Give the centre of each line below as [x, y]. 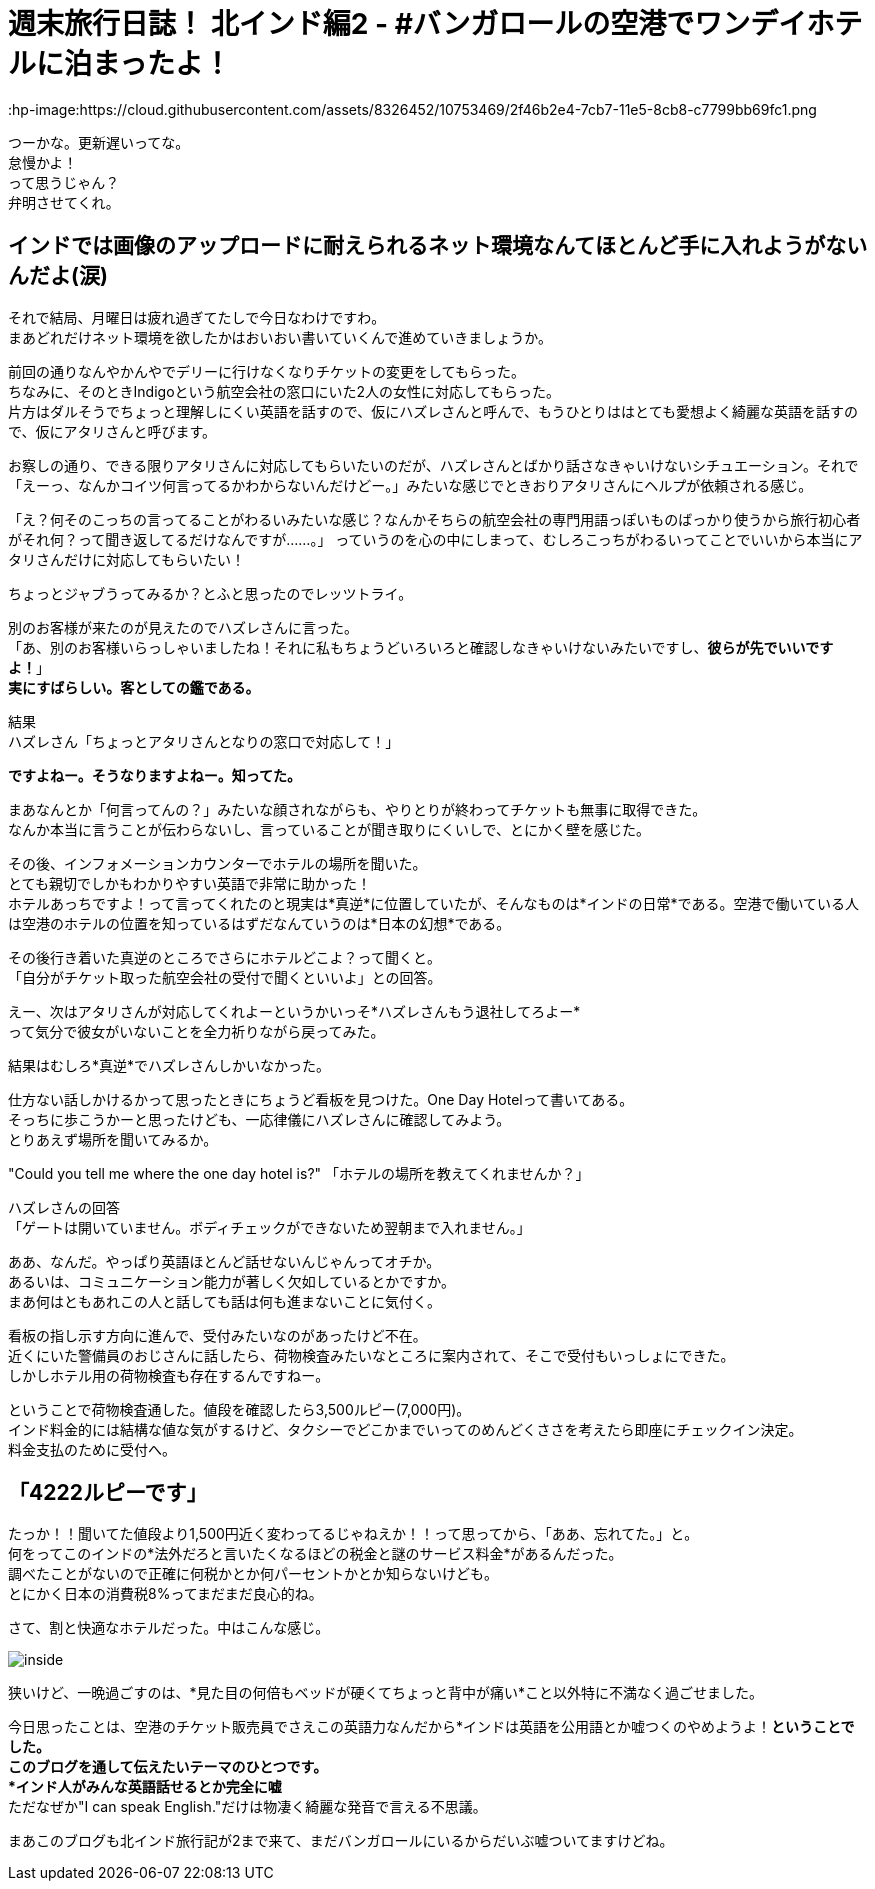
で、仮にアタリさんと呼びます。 [112, 431]
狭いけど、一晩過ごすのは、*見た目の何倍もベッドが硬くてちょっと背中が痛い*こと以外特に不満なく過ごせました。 [386, 1693]
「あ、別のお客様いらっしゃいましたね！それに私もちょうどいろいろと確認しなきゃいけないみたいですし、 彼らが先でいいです [421, 647]
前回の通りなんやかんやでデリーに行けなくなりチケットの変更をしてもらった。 [266, 371]
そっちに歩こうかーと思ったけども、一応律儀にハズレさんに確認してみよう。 [259, 1119]
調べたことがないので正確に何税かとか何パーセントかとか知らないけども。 [253, 1574]
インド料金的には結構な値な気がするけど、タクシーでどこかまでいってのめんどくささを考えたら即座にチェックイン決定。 [405, 1429]
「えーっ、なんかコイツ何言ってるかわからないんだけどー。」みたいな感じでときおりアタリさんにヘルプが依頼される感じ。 [410, 485]
